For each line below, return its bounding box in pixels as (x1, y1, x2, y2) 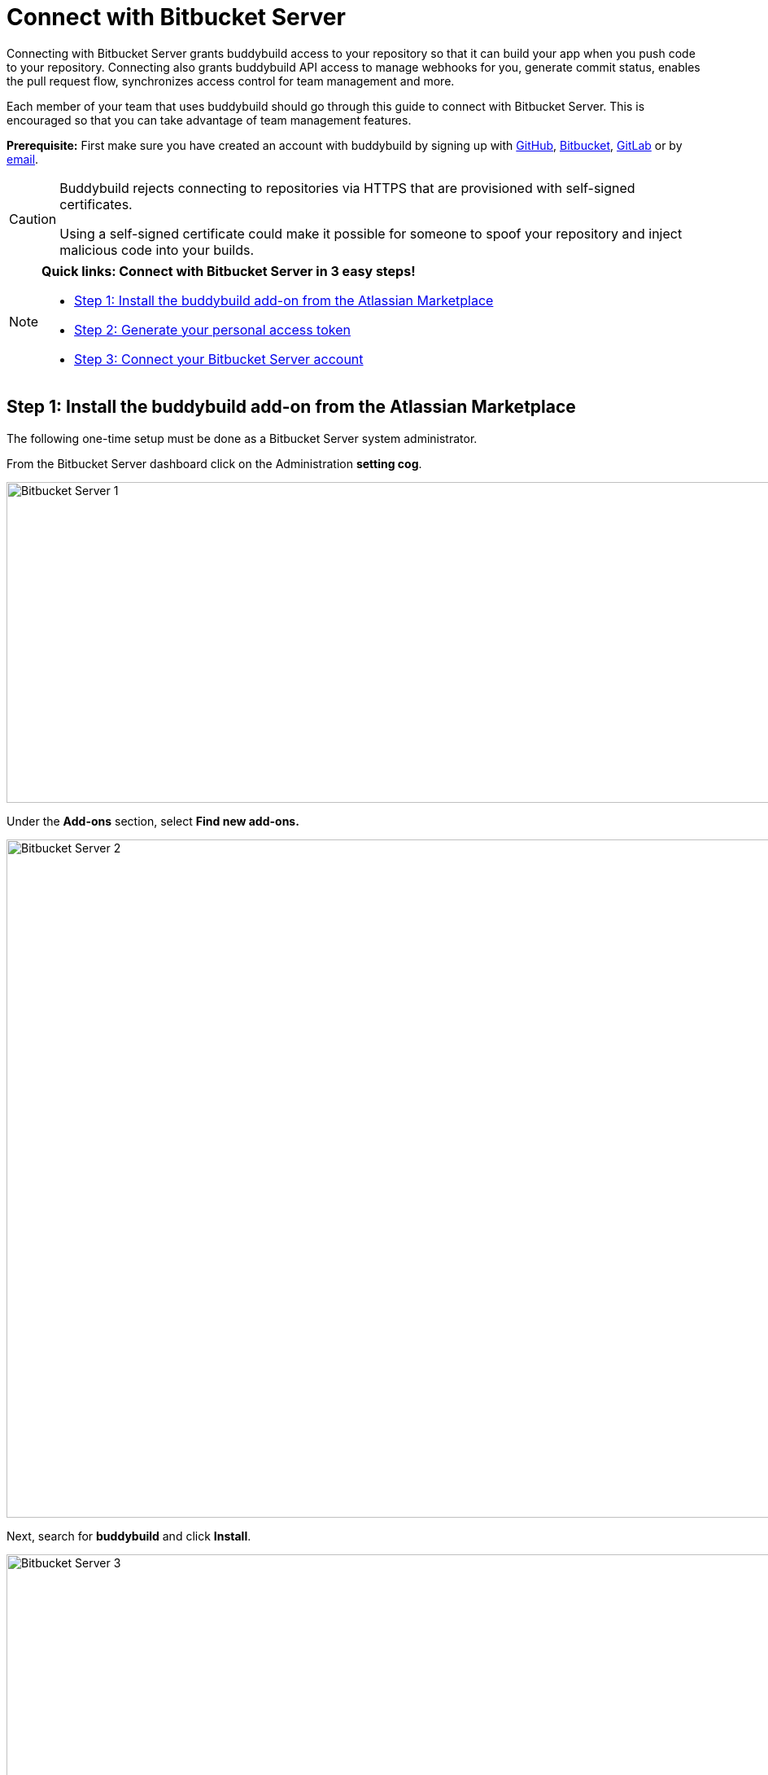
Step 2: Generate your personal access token (74, 321, 351, 338)
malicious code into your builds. (59, 241, 255, 258)
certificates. (59, 195, 133, 213)
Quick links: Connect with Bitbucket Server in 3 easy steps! (41, 262, 416, 279)
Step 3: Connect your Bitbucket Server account (74, 350, 364, 367)
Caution (9, 210, 57, 227)
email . (7, 151, 39, 166)
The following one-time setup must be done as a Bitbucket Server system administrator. (7, 431, 478, 445)
